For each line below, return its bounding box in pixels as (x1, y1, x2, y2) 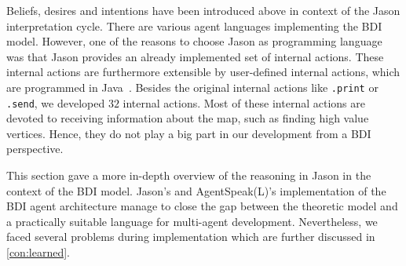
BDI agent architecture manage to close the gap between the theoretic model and (6, 198, 398, 214)
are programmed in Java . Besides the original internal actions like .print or (6, 78, 379, 95)
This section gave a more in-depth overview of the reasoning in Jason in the (6, 167, 371, 184)
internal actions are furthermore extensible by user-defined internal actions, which (6, 64, 401, 80)
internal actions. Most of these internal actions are (123, 94, 365, 111)
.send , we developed (6, 94, 105, 111)
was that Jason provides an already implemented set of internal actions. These (6, 48, 384, 64)
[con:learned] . (6, 244, 70, 261)
